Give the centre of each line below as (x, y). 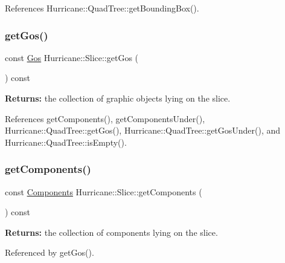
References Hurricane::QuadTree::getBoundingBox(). (102, 8)
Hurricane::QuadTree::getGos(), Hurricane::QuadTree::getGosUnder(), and (143, 130)
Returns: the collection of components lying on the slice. (111, 232)
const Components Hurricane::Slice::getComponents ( (104, 191)
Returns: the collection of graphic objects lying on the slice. (118, 98)
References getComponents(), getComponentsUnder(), (105, 118)
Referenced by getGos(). (50, 252)
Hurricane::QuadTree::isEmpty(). (66, 142)
